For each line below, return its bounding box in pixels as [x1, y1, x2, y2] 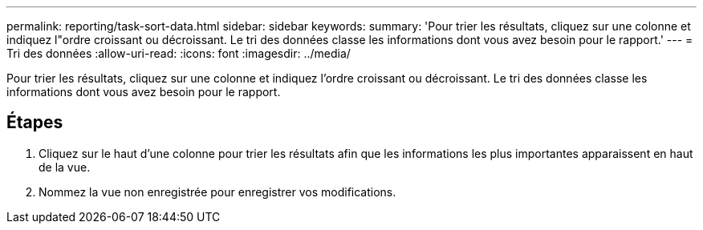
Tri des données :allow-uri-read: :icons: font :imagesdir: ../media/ [6, 46, 351, 60]
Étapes [6, 112, 63, 133]
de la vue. [39, 159, 91, 174]
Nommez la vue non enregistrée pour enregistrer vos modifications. [39, 184, 396, 199]
